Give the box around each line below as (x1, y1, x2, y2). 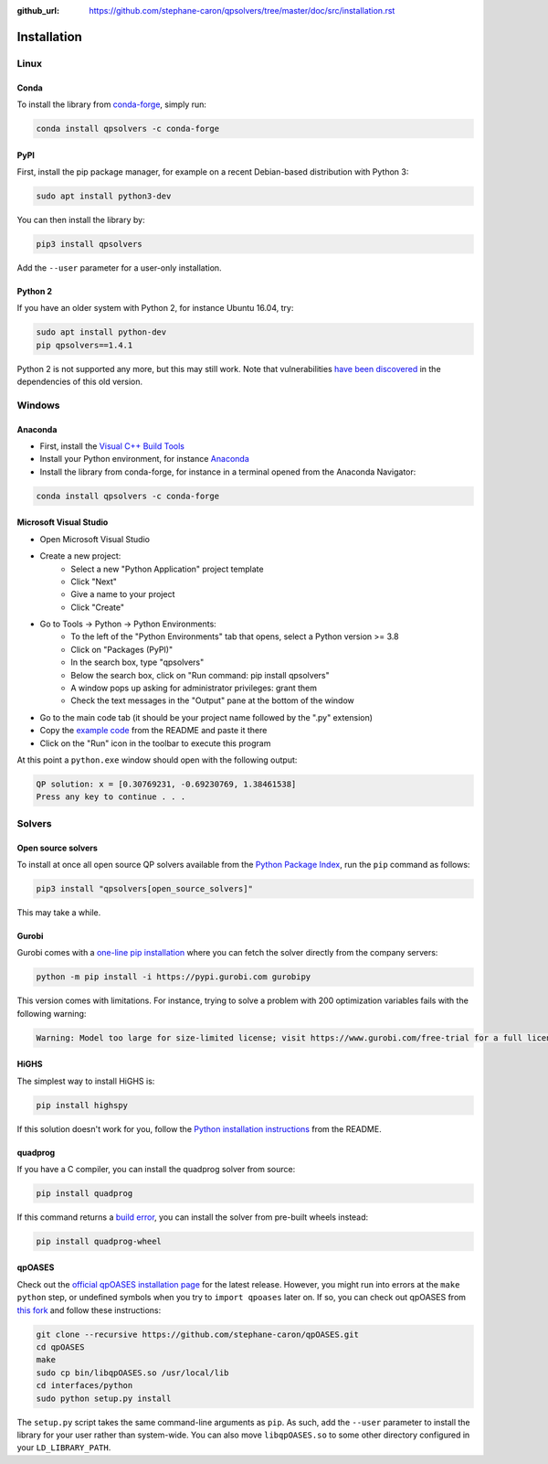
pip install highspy (36, 1100, 128, 1110)
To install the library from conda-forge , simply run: (16, 99, 207, 110)
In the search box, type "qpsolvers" (70, 657, 205, 668)
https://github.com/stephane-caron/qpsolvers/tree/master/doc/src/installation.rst (89, 5, 395, 16)
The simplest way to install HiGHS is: (16, 1075, 155, 1086)
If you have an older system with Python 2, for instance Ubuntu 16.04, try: (16, 303, 294, 314)
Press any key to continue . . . (36, 792, 186, 802)
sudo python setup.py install (36, 1393, 172, 1404)
